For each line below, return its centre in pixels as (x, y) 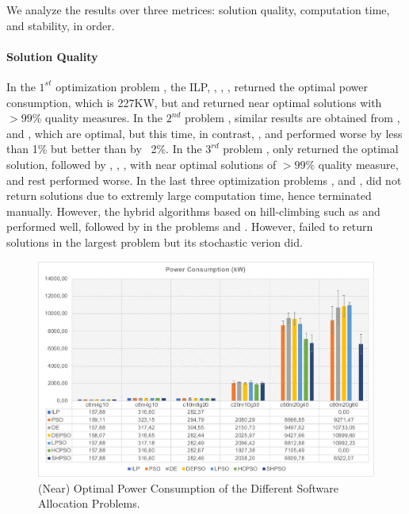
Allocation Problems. (89, 503)
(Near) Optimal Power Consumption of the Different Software (189, 487)
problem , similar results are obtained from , (292, 118)
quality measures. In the (103, 118)
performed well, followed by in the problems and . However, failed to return (190, 226)
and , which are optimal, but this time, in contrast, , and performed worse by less (204, 133)
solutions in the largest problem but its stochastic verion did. (155, 242)
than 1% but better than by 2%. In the (104, 149)
